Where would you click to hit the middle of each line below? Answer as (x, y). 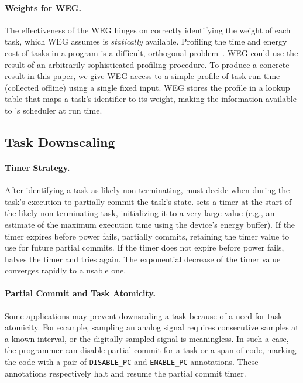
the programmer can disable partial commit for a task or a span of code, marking (151, 350)
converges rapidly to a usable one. (66, 270)
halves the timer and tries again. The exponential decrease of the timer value (143, 259)
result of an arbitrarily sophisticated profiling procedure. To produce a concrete (147, 64)
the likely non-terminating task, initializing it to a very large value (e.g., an (140, 213)
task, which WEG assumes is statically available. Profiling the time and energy (146, 41)
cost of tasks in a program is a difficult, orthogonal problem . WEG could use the (151, 52)
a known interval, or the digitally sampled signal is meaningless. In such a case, (147, 338)
